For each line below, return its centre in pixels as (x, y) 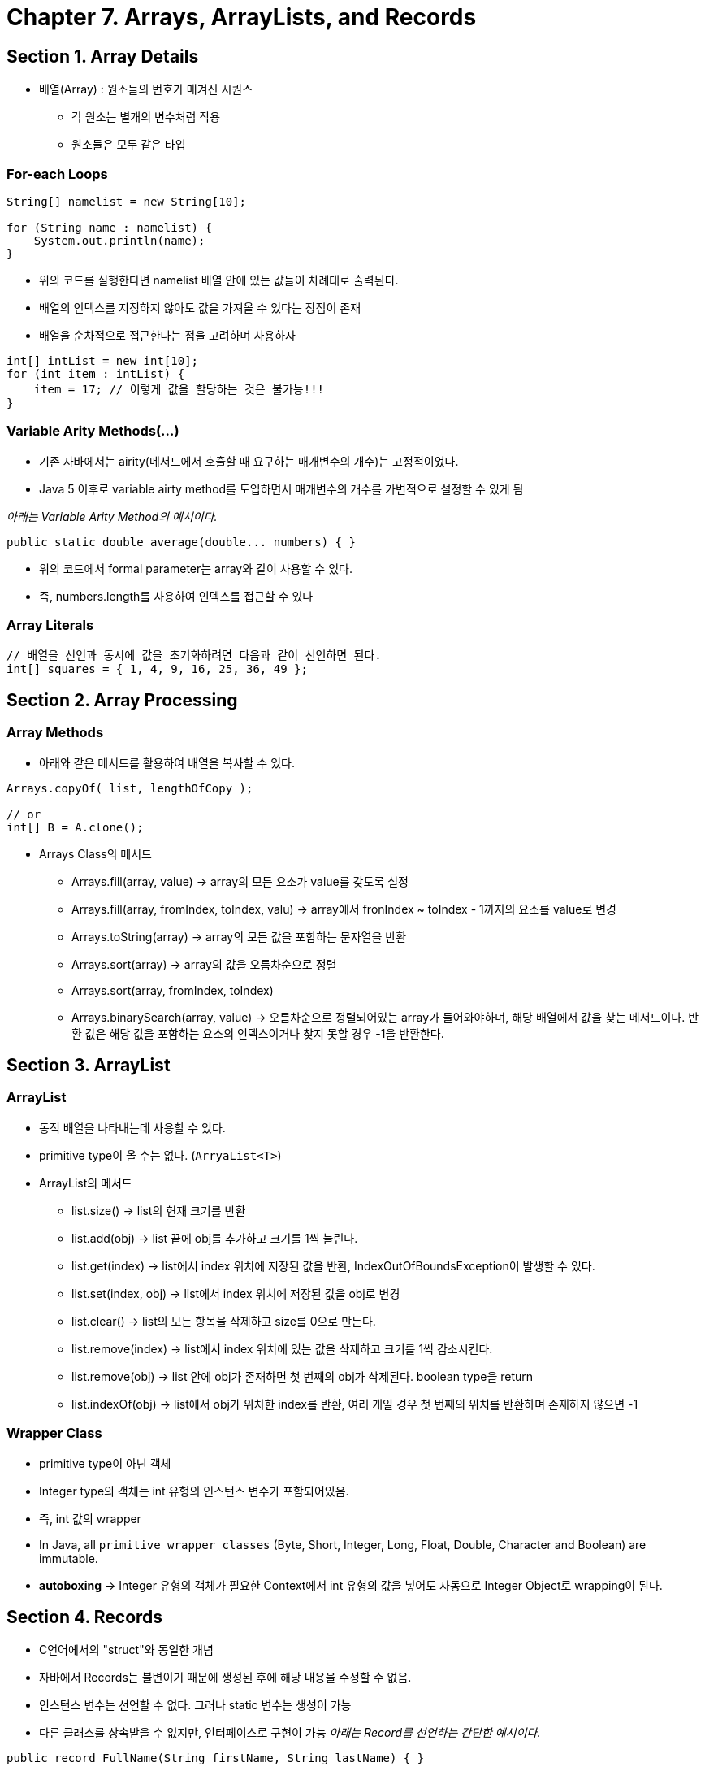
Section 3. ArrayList (89, 1066)
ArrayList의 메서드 (86, 1183)
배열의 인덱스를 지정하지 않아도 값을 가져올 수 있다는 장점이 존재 (200, 307)
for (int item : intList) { (96, 373)
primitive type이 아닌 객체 (105, 1463)
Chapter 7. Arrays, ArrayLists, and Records (242, 17)
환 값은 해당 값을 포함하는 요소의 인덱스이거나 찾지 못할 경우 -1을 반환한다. (258, 1033)
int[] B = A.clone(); (75, 827)
